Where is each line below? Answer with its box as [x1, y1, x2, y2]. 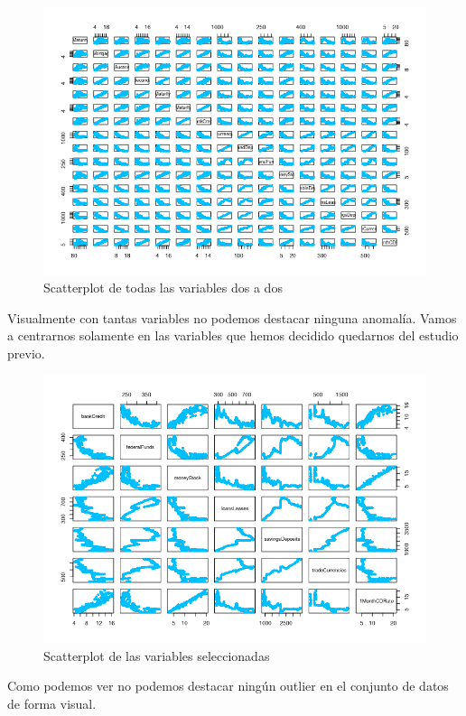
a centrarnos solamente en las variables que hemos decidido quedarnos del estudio [7, 326, 459, 345]
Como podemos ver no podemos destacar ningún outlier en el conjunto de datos [7, 676, 449, 695]
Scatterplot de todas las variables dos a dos [43, 278, 283, 297]
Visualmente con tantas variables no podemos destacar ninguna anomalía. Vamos [7, 308, 457, 327]
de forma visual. [7, 693, 97, 712]
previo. [7, 343, 45, 362]
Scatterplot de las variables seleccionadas [43, 646, 270, 665]
